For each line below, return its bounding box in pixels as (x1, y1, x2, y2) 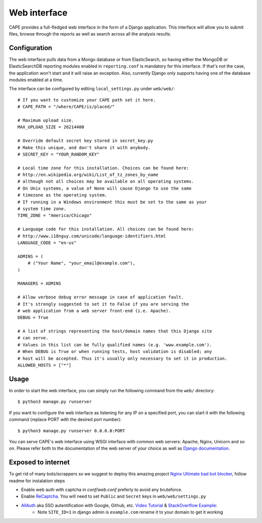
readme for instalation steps (9, 478, 65, 484)
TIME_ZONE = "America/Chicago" (17, 213, 92, 218)
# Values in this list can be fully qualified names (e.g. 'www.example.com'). (17, 342, 212, 348)
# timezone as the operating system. (17, 192, 108, 198)
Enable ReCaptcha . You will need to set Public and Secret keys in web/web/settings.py (21, 493, 206, 499)
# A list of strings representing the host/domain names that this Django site (17, 329, 212, 334)
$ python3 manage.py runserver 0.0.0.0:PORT (17, 428, 126, 434)
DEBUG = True (17, 315, 49, 320)
